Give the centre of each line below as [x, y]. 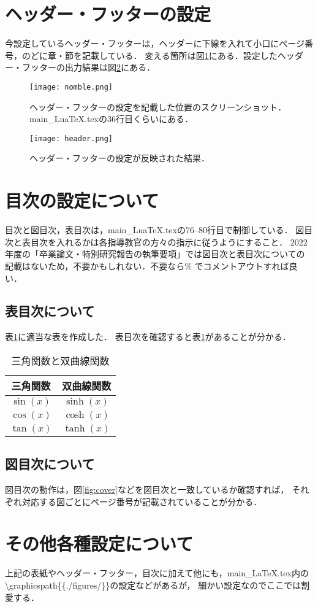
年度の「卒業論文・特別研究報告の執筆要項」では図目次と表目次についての [155, 254]
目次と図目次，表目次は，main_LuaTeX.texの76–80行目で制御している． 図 [155, 230]
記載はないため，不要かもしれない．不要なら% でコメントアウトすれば [147, 265]
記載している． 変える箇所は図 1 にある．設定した [180, 55]
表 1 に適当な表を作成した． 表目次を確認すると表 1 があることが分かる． [148, 337]
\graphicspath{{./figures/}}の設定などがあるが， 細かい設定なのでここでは [153, 585]
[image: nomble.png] [71, 87]
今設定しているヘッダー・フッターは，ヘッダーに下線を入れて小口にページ [155, 43]
